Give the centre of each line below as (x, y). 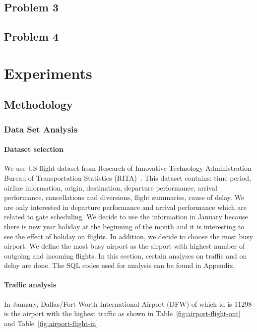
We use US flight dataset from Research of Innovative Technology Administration (128, 168)
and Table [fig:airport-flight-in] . (52, 323)
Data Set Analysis (41, 129)
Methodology (38, 104)
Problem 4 (31, 36)
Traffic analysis (30, 285)
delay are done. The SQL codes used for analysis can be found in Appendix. (120, 265)
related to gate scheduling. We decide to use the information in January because (126, 217)
